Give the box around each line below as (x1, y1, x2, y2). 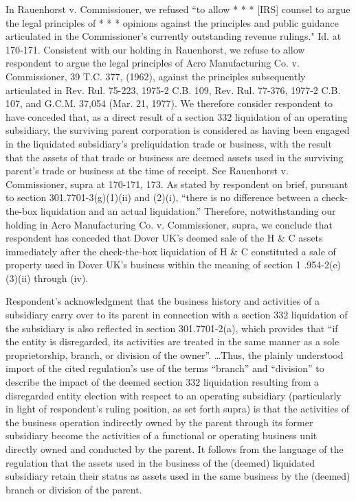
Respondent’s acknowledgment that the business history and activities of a (5, 294, 320, 308)
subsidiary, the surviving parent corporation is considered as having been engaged (5, 123, 350, 137)
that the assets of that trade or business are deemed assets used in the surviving (5, 150, 344, 164)
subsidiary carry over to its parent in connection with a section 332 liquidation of (5, 307, 348, 322)
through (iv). (34, 270, 89, 285)
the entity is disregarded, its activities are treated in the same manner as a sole (5, 334, 340, 349)
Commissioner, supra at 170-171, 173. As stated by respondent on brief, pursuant (5, 176, 348, 191)
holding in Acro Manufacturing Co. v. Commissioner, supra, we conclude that (5, 217, 333, 231)
